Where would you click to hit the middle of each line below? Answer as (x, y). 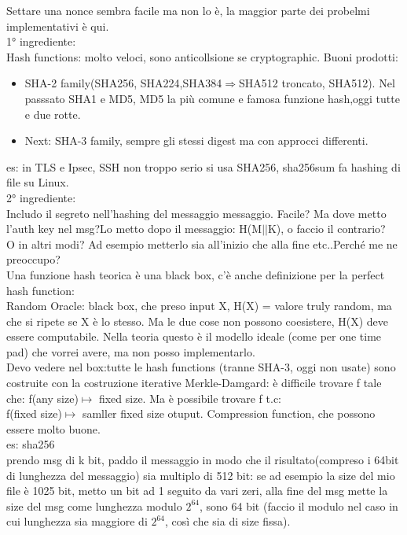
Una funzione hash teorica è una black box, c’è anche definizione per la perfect (196, 274)
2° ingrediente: (41, 197)
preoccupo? (33, 259)
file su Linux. (38, 182)
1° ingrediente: (41, 41)
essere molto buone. (53, 428)
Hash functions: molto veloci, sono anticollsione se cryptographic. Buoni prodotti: (202, 56)
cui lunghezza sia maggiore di (77, 521)
